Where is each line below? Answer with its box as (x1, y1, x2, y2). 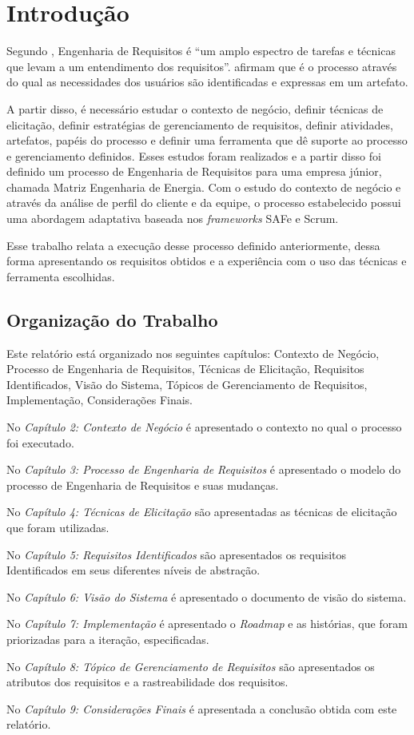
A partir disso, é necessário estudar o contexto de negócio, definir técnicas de (6, 100, 384, 117)
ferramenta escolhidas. (6, 268, 115, 284)
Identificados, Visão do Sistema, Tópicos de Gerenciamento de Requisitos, (6, 375, 368, 392)
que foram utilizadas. (6, 518, 109, 535)
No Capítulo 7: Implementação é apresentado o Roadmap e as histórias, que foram (6, 615, 408, 632)
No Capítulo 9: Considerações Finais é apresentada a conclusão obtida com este (6, 700, 397, 717)
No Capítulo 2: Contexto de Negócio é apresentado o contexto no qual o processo (6, 419, 402, 435)
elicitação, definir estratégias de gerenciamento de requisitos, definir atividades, (6, 116, 393, 133)
